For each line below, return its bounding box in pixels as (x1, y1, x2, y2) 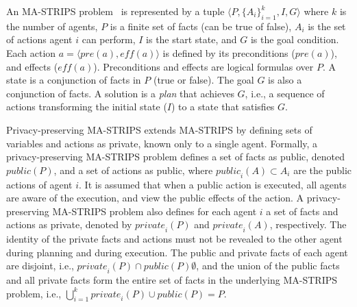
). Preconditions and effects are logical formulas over (93, 59, 314, 73)
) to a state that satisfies (171, 99, 275, 114)
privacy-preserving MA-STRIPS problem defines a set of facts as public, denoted (6, 149, 345, 164)
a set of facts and (266, 204, 338, 218)
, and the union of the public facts (196, 258, 340, 273)
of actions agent (6, 32, 73, 47)
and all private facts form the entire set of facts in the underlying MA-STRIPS (6, 273, 338, 287)
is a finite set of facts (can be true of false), (110, 19, 292, 33)
